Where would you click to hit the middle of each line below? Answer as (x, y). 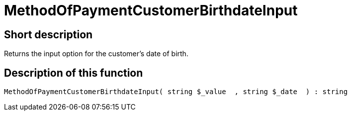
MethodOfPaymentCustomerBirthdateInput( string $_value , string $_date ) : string (176, 92)
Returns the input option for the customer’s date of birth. (96, 54)
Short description (48, 34)
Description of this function (74, 73)
